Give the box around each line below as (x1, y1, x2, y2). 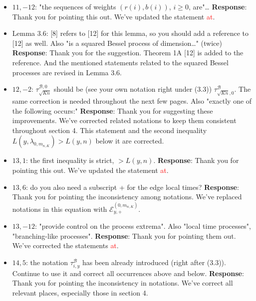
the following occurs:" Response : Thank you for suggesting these (12, 105, 213, 116)
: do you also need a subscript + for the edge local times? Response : (26, 181, 239, 192)
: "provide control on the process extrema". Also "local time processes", (34, 220, 251, 231)
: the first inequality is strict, (26, 155, 114, 165)
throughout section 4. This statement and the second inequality (12, 125, 207, 135)
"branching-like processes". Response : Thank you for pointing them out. (12, 230, 236, 241)
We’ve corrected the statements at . (12, 240, 119, 251)
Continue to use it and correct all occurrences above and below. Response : (12, 268, 244, 278)
